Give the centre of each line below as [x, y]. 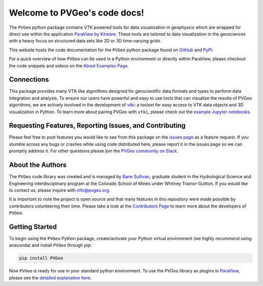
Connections [29, 80]
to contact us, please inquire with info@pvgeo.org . [60, 190]
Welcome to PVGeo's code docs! [77, 13]
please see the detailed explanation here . [50, 278]
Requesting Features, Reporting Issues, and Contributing [97, 126]
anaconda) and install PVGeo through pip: [50, 245]
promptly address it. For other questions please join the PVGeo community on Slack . [94, 151]
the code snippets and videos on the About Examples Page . [69, 65]
